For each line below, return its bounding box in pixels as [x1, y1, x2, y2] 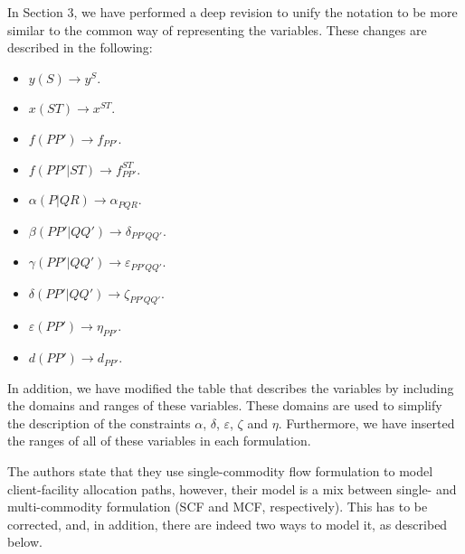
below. [7, 532, 43, 551]
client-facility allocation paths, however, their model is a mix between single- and [7, 479, 457, 498]
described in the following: [7, 38, 153, 57]
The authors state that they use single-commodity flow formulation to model [7, 462, 433, 481]
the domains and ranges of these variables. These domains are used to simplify [7, 396, 442, 415]
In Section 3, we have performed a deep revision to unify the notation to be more [7, 3, 458, 21]
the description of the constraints [7, 413, 191, 432]
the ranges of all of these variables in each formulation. [7, 431, 311, 450]
